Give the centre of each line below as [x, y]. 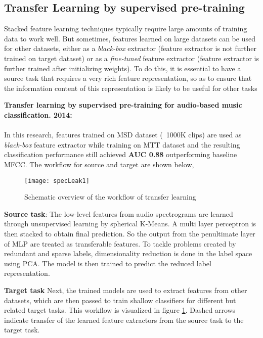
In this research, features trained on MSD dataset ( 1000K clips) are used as [123, 135]
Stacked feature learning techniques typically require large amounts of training [126, 29]
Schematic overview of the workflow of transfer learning [110, 197]
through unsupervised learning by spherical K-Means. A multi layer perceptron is [130, 224]
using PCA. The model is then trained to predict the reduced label [108, 263]
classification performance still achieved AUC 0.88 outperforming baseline [121, 154]
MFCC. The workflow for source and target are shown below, [99, 164]
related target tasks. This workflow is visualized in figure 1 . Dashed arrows [120, 310]
